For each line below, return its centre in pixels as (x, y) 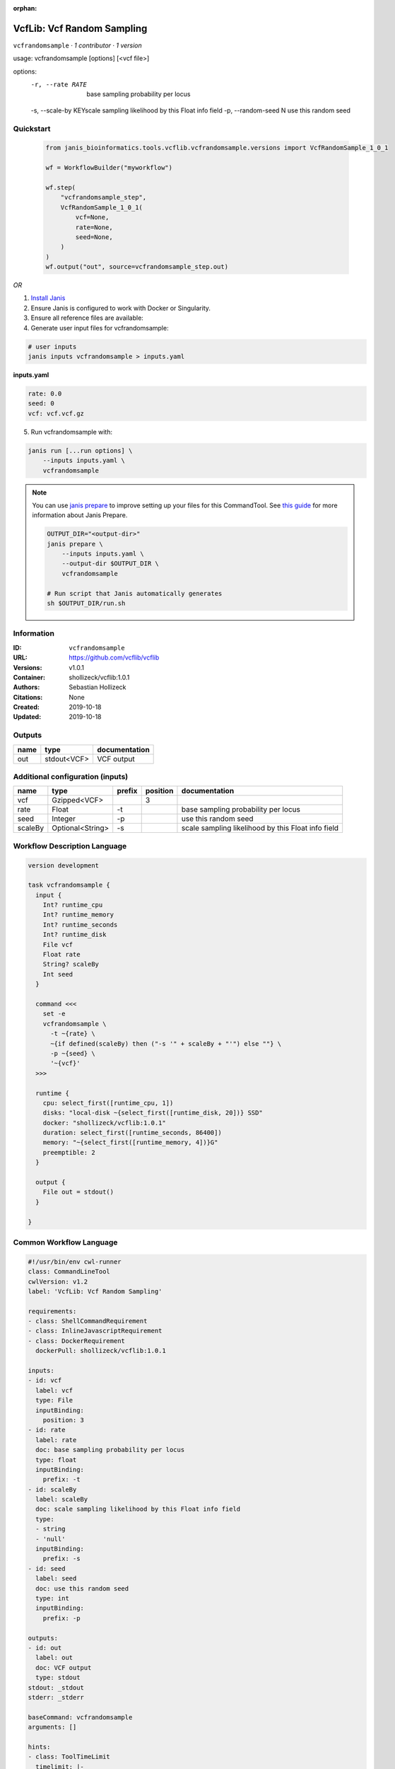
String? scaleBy (71, 964)
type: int (53, 1598)
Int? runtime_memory (78, 915)
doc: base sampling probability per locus (110, 1450)
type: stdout (58, 1678)
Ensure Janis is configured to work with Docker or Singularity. (121, 308)
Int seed (58, 974)
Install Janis (48, 298)
